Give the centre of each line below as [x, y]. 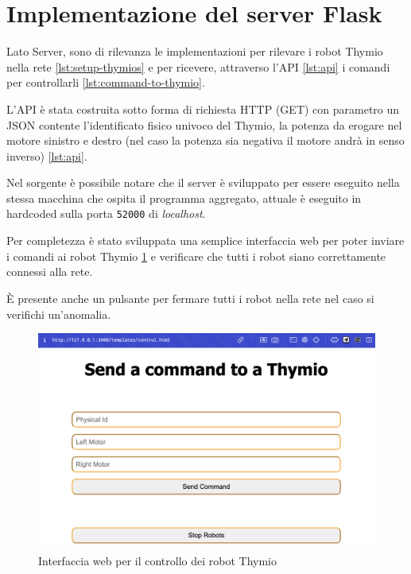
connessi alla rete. [50, 271]
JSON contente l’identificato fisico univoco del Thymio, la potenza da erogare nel [204, 124]
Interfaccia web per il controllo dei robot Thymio [157, 560]
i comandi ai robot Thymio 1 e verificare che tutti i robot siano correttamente [196, 256]
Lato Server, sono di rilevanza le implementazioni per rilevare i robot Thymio [195, 51]
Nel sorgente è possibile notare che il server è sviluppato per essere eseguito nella [203, 182]
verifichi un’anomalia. [59, 314]
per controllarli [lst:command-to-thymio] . [106, 82]
